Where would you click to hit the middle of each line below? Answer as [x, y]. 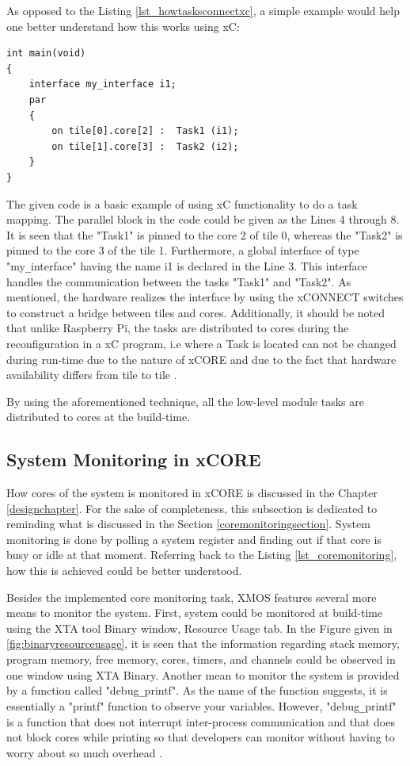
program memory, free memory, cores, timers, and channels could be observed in [201, 659]
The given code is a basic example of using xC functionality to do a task [182, 203]
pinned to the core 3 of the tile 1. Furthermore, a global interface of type [183, 250]
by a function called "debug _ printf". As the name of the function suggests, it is [197, 690]
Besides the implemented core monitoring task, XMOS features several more [192, 597]
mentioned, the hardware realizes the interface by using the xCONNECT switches [205, 297]
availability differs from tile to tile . [92, 375]
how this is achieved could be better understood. [124, 571]
